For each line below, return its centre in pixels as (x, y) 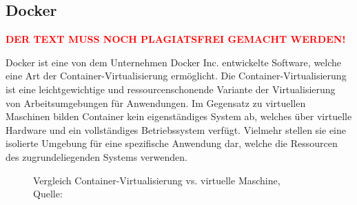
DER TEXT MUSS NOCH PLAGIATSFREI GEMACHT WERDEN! (176, 39)
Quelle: (48, 194)
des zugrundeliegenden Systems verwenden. (96, 156)
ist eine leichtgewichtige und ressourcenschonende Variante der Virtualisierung (171, 89)
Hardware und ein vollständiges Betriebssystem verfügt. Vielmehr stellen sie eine (176, 129)
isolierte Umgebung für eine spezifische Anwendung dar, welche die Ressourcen (172, 143)
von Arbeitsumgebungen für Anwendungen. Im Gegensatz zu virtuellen (156, 102)
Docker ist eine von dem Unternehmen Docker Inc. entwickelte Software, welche (174, 62)
